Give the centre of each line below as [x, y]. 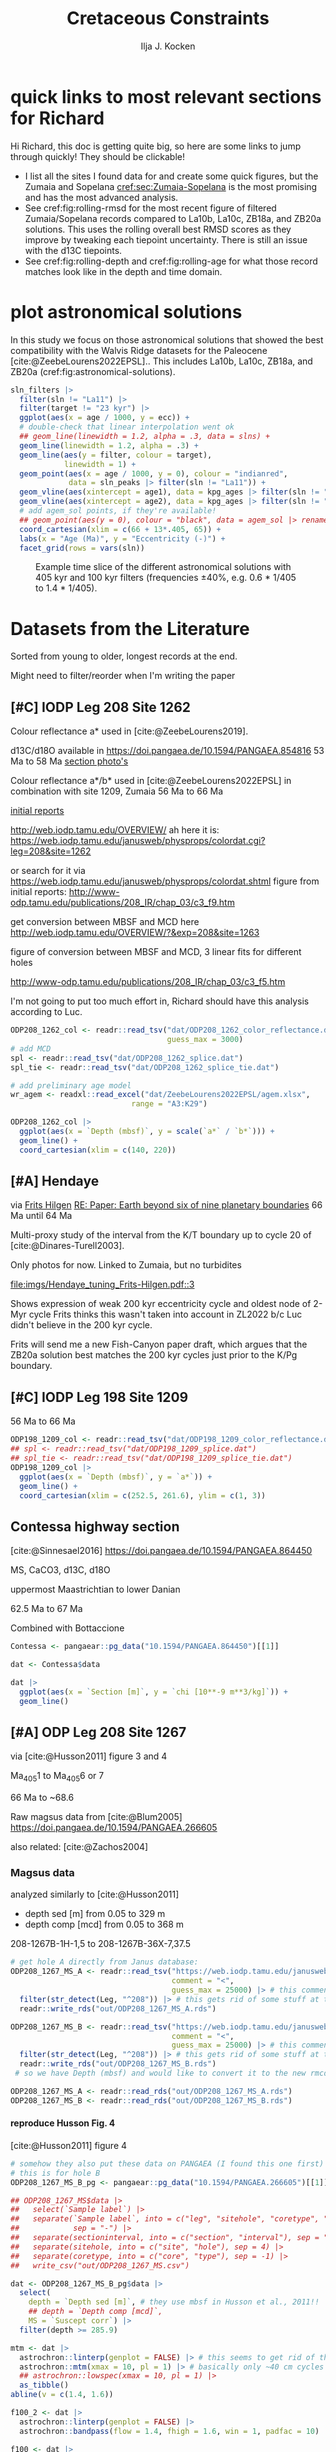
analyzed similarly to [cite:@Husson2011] [95, 1894]
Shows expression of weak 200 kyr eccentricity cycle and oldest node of [161, 1304]
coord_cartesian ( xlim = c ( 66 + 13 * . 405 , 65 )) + [120, 529]
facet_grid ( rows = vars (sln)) [82, 548]
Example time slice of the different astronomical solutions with [163, 567]
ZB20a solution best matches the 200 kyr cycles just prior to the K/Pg [154, 1355]
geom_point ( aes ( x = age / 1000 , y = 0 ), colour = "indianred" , [154, 473]
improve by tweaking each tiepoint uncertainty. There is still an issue [166, 239]
